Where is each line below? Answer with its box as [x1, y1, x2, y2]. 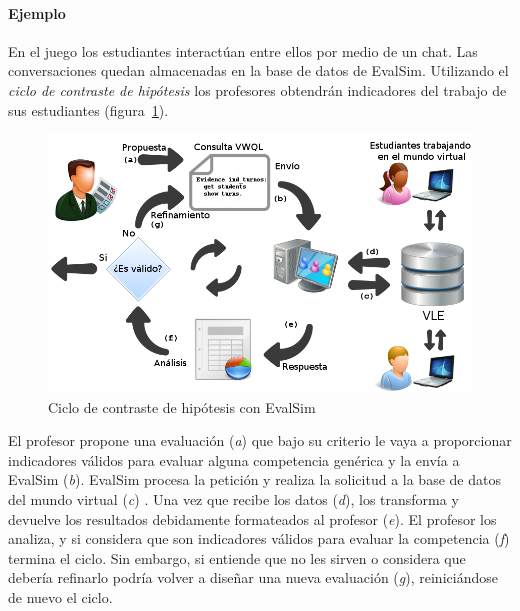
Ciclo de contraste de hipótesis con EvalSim [48, 396, 316, 417]
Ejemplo [8, 2, 66, 23]
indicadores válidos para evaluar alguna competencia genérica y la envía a [8, 449, 460, 470]
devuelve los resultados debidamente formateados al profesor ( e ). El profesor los [8, 508, 497, 529]
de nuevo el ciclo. [8, 587, 113, 608]
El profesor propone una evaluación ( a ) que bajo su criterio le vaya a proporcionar [8, 430, 512, 451]
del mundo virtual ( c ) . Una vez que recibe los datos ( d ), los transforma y [8, 489, 459, 510]
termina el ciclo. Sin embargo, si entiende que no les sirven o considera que [8, 547, 466, 568]
